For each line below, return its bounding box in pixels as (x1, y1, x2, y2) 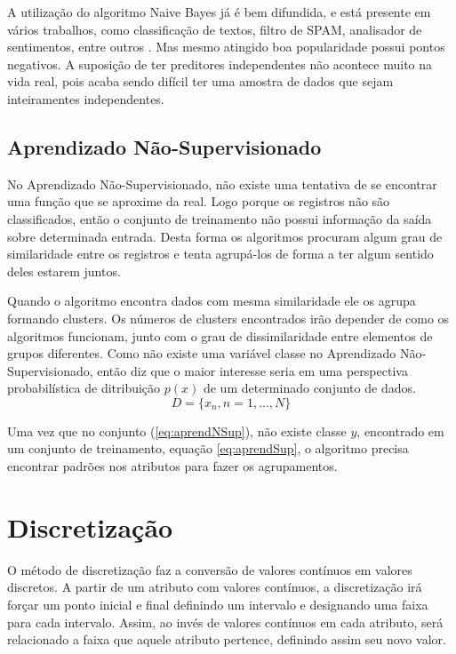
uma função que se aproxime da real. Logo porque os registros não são (7, 192, 390, 211)
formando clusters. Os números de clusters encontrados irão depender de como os (7, 308, 450, 327)
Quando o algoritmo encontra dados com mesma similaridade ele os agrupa (7, 291, 416, 310)
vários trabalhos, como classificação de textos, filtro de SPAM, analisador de (7, 20, 422, 38)
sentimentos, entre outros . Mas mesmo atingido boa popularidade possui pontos (7, 37, 445, 56)
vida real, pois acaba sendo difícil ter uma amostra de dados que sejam (7, 72, 394, 91)
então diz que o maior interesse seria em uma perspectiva (97, 361, 408, 379)
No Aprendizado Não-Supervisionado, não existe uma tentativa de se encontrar (7, 174, 437, 193)
